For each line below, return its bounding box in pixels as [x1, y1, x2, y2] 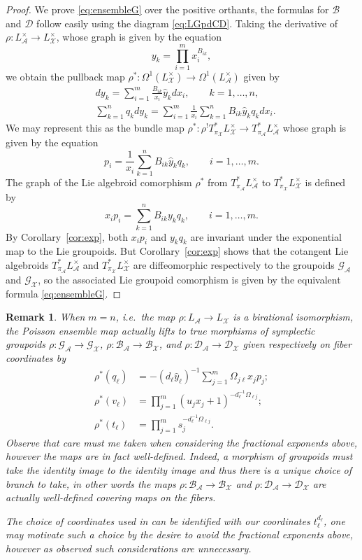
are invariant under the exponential [190, 229, 342, 244]
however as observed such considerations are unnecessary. [6, 540, 252, 555]
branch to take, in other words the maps [6, 476, 176, 491]
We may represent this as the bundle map [6, 120, 184, 135]
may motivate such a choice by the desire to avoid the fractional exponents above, [6, 527, 354, 542]
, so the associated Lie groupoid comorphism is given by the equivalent [38, 272, 341, 286]
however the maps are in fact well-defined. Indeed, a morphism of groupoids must [6, 449, 353, 463]
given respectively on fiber [242, 337, 352, 351]
